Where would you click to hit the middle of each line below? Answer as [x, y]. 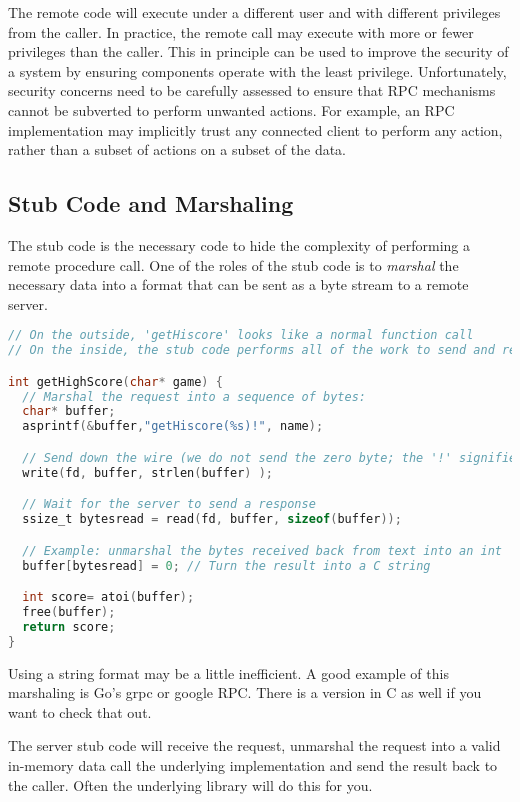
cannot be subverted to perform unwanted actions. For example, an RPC [231, 109]
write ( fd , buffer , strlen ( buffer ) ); [148, 472]
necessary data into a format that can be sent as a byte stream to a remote [238, 284]
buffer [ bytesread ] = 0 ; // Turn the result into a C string [226, 565]
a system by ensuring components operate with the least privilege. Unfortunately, [257, 70]
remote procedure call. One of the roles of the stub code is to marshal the [233, 264]
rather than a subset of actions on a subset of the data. [177, 149]
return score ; [69, 626]
